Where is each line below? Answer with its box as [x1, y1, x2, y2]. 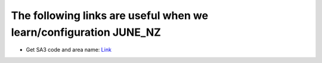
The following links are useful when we [11, 9, 209, 22]
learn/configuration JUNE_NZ [11, 26, 161, 39]
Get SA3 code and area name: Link [26, 46, 112, 53]
